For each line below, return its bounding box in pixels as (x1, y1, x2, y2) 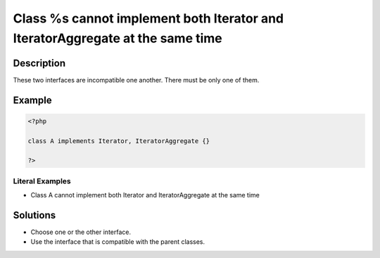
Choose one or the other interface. (30, 228, 132, 236)
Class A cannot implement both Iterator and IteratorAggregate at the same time (30, 191, 260, 199)
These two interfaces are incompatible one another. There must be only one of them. (13, 75, 260, 84)
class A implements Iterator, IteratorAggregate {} (27, 137, 210, 145)
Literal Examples (13, 176, 71, 186)
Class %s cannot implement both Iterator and (13, 11, 284, 26)
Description (13, 57, 66, 69)
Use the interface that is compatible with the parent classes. (30, 238, 205, 246)
